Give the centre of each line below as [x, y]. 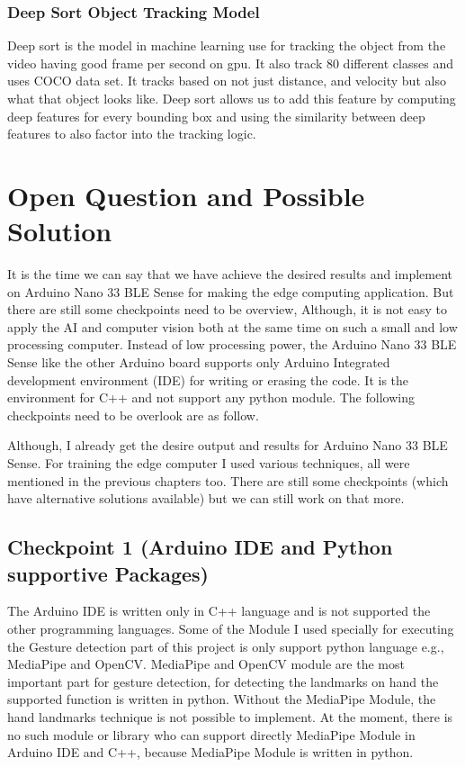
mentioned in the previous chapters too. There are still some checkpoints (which [228, 480]
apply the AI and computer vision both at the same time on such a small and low [232, 326]
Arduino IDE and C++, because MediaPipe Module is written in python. [210, 752]
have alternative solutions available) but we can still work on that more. [206, 498]
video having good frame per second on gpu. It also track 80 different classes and [230, 63]
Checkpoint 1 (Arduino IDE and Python [200, 547]
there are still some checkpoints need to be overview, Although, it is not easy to [227, 309]
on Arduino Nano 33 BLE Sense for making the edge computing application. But [231, 291]
